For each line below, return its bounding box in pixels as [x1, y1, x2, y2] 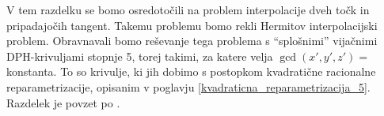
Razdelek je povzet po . [6, 94, 120, 110]
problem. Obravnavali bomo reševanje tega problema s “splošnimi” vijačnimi [6, 32, 378, 49]
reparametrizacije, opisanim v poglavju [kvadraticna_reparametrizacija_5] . [6, 78, 371, 95]
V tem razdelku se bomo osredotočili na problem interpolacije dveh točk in [6, 2, 370, 17]
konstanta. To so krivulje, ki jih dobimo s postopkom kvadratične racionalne [6, 63, 376, 80]
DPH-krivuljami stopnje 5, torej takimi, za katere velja [6, 47, 273, 64]
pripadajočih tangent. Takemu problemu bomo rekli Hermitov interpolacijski [6, 17, 378, 33]
